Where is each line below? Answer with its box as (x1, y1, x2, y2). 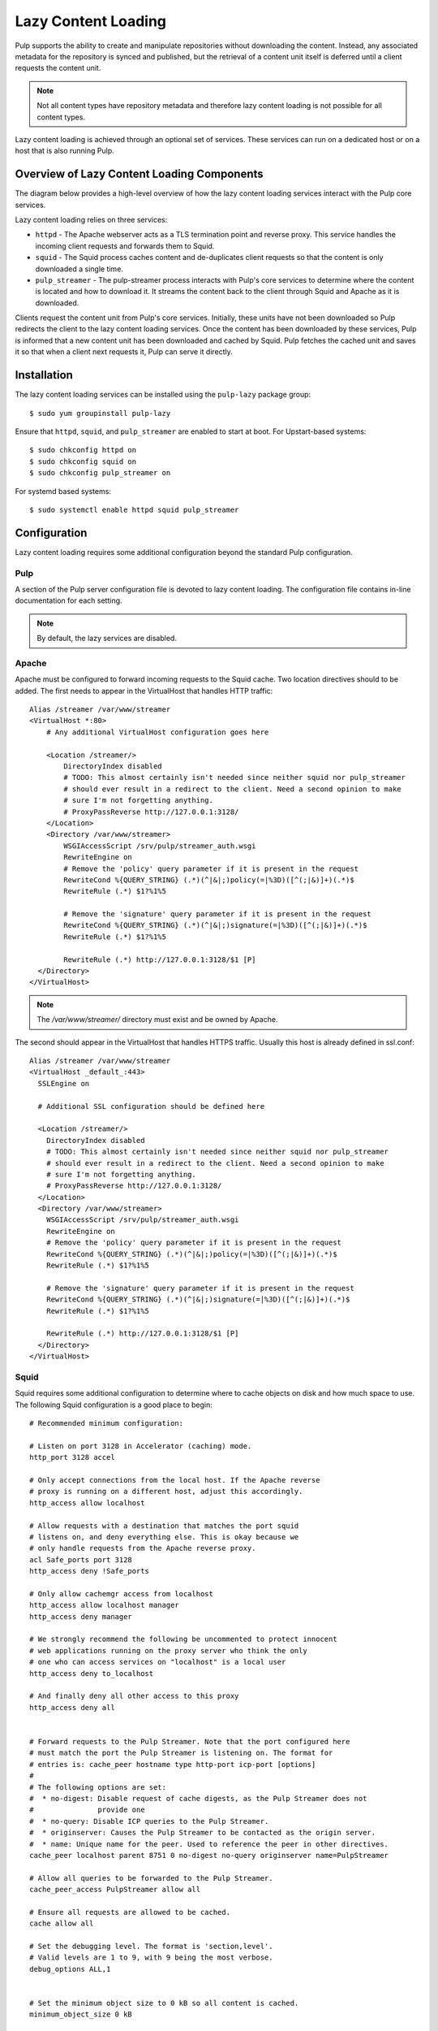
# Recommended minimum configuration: (29, 1418, 184, 1428)
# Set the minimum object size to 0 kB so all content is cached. (29, 1999, 299, 2007)
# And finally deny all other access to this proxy (29, 1691, 239, 1701)
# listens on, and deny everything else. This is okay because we (29, 1532, 299, 1541)
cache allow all (29, 1919, 94, 1929)
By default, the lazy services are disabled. (36, 634, 178, 643)
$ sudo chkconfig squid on (29, 457, 137, 466)
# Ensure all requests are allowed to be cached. (29, 1908, 231, 1916)
